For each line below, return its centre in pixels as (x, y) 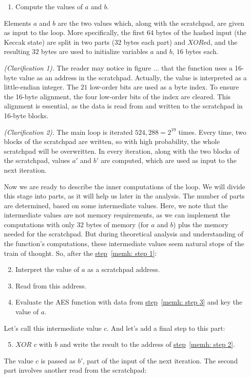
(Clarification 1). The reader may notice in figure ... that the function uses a (118, 67)
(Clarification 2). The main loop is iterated (68, 132)
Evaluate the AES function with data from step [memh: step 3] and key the (129, 302)
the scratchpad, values (37, 160)
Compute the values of (49, 6)
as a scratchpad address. (124, 269)
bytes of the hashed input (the (201, 32)
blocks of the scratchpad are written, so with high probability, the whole (112, 141)
